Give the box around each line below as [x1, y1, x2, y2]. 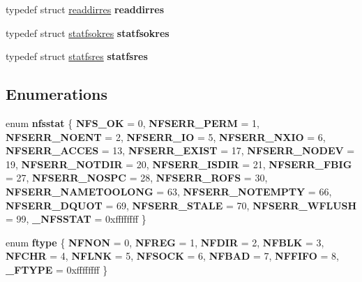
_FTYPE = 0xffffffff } [6, 262, 108, 276]
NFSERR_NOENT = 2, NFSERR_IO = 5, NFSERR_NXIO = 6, [6, 129, 326, 144]
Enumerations [6, 83, 108, 105]
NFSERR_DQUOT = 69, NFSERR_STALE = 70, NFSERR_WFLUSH [6, 198, 357, 212]
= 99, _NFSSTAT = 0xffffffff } [6, 211, 146, 226]
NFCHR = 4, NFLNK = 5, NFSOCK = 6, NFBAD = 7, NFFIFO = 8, [6, 248, 339, 263]
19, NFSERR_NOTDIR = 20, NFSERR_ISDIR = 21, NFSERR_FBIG [6, 156, 352, 171]
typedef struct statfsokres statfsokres [6, 25, 169, 40]
